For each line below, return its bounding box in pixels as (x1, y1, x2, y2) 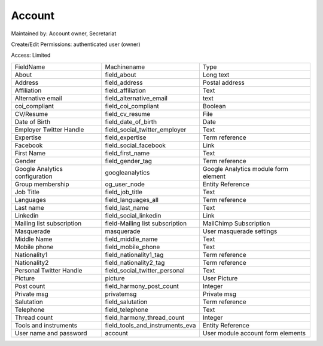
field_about (105, 71, 137, 79)
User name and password (14, 329, 87, 337)
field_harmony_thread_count (105, 313, 185, 321)
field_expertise (105, 133, 147, 142)
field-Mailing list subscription (105, 219, 187, 227)
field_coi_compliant (105, 102, 159, 110)
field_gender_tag (105, 157, 153, 165)
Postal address (202, 78, 245, 87)
